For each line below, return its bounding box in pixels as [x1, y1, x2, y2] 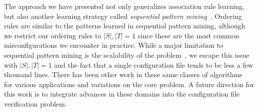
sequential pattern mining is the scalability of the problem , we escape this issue [4, 49, 250, 60]
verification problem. [4, 98, 67, 109]
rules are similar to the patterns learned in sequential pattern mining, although [4, 20, 246, 31]
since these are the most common [137, 30, 239, 40]
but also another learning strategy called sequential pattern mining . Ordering [4, 10, 242, 21]
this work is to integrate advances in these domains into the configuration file [4, 89, 240, 99]
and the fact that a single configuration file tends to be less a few [54, 59, 253, 70]
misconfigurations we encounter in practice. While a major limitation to [4, 40, 223, 50]
